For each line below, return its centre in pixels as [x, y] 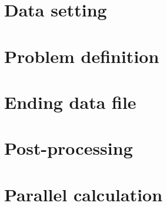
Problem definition [82, 56]
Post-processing [69, 148]
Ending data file [70, 102]
